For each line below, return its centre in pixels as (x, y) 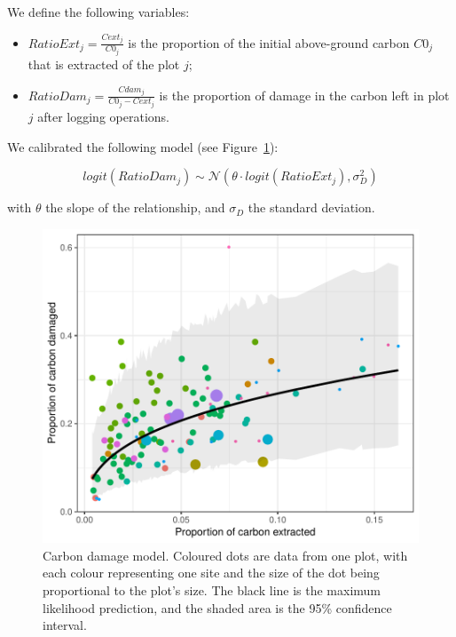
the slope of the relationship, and (135, 207)
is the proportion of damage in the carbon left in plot (304, 95)
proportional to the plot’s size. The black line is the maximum (212, 589)
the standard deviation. (311, 207)
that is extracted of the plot (104, 64)
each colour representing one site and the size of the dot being (211, 573)
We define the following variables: (98, 12)
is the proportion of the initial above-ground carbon (269, 42)
